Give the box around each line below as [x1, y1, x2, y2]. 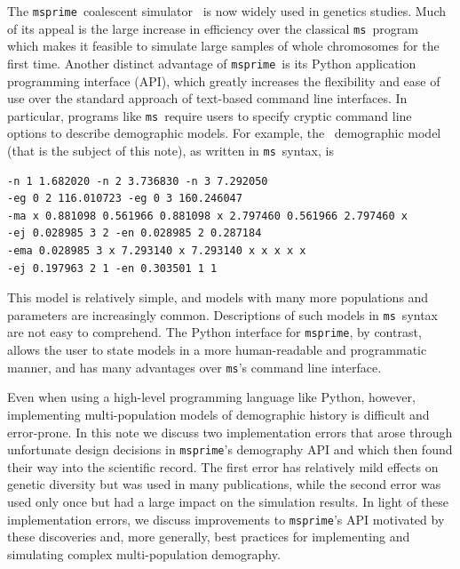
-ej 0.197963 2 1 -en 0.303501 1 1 [7, 261, 218, 275]
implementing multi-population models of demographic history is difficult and [7, 405, 430, 423]
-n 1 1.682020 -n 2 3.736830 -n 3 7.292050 [7, 174, 268, 188]
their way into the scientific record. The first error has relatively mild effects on [7, 457, 439, 476]
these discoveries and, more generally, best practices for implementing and [7, 527, 410, 546]
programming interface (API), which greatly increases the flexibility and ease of [7, 71, 440, 90]
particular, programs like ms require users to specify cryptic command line [7, 106, 412, 124]
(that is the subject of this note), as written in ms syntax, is [7, 141, 334, 159]
